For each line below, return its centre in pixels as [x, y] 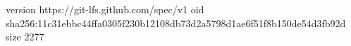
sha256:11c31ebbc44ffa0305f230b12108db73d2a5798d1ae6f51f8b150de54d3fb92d [176, 23]
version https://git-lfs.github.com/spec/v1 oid [105, 9]
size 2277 [25, 37]
